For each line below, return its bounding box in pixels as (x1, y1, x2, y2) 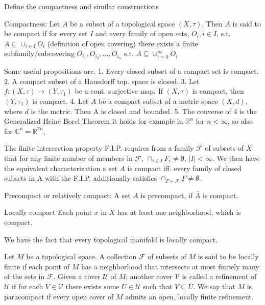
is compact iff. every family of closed (127, 162, 242, 173)
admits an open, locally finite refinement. (125, 291, 254, 301)
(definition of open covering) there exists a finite (47, 38, 198, 48)
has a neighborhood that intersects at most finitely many (81, 261, 259, 271)
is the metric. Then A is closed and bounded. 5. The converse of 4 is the (31, 105, 257, 116)
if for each (12, 281, 43, 291)
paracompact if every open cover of (4, 291, 114, 301)
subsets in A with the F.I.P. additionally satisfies (4, 173, 157, 183)
